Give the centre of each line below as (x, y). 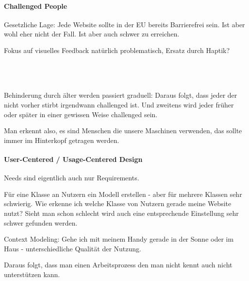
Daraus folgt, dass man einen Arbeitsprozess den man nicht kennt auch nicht (118, 265)
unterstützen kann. (32, 274)
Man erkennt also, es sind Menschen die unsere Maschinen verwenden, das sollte (123, 131)
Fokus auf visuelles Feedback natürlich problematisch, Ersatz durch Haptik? (117, 50)
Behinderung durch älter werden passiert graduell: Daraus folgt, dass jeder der (121, 95)
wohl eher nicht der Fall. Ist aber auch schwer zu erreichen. (92, 34)
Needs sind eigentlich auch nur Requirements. (72, 178)
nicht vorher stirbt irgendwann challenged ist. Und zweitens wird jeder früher (119, 104)
